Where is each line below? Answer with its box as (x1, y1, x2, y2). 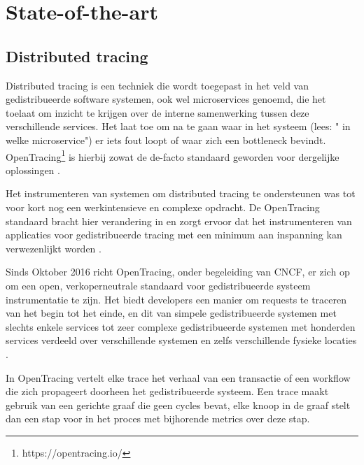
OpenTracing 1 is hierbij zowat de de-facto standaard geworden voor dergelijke (6, 147, 339, 164)
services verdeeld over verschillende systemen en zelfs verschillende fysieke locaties (6, 333, 357, 348)
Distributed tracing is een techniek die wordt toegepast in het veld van (6, 78, 309, 92)
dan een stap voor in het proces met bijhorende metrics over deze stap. (6, 411, 310, 426)
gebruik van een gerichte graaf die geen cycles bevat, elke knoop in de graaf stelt (6, 397, 351, 412)
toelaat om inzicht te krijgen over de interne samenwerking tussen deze (6, 105, 309, 120)
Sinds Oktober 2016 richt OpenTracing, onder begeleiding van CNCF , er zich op (6, 264, 350, 279)
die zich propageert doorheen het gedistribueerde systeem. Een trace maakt (6, 384, 329, 399)
